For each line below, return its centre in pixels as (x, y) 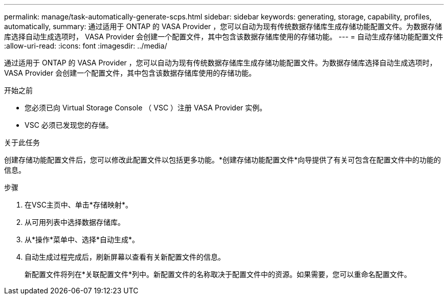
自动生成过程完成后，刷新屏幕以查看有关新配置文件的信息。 (125, 257)
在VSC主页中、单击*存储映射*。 (79, 205)
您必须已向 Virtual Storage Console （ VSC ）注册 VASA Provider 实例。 (146, 108)
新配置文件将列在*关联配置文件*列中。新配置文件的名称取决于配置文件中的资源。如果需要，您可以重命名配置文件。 (218, 274)
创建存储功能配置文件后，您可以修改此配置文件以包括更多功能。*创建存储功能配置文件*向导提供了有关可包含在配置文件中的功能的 (223, 160)
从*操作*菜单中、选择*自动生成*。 (82, 239)
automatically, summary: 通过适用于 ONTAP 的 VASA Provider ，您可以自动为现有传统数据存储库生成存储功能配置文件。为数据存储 (223, 26)
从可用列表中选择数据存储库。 (75, 222)
